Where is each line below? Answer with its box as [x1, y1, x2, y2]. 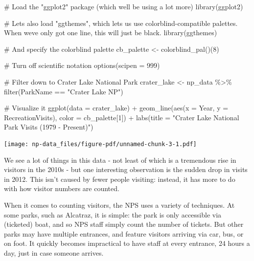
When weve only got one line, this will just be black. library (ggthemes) [4, 27, 217, 38]
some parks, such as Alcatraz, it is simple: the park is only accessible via [4, 209, 222, 219]
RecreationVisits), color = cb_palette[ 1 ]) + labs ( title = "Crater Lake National [4, 112, 239, 122]
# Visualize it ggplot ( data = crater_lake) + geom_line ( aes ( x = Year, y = [4, 103, 229, 113]
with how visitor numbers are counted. [4, 183, 119, 194]
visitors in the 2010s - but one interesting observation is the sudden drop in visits [4, 164, 248, 174]
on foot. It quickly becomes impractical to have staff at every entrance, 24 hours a [4, 238, 250, 248]
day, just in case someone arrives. [4, 247, 104, 258]
